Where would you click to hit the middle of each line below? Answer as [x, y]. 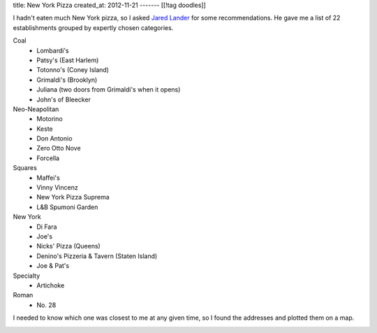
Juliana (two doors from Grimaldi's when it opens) [109, 90]
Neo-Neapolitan [36, 109]
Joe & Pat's [53, 266]
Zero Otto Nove [59, 148]
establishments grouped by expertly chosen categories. [93, 27]
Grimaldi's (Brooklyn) [67, 80]
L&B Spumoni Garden [67, 207]
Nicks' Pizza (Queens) [68, 246]
